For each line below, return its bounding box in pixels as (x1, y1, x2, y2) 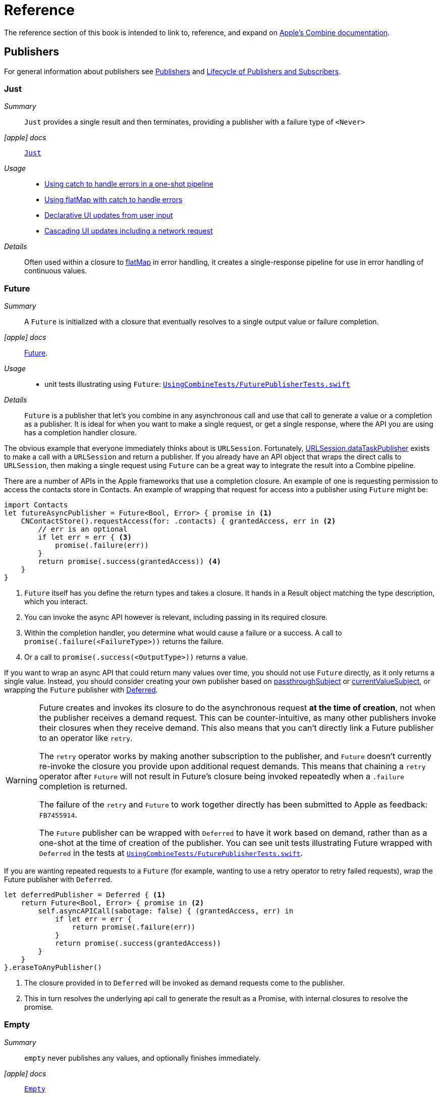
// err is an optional (38, 525, 128, 534)
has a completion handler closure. (24, 428, 137, 437)
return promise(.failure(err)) (72, 923, 196, 932)
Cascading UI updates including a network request (44, 226, 213, 236)
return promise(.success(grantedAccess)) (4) (38, 557, 221, 566)
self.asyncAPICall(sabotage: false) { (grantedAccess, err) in (38, 907, 294, 915)
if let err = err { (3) (38, 533, 132, 542)
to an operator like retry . (39, 733, 133, 743)
